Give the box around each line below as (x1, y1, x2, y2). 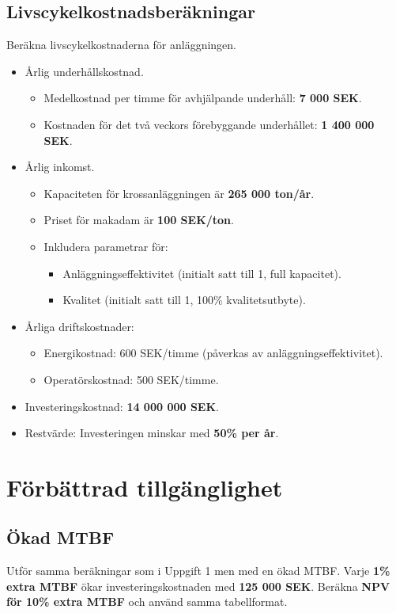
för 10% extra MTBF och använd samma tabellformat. (6, 593, 288, 610)
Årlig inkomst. (25, 158, 95, 175)
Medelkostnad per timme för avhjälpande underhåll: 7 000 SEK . (43, 89, 362, 106)
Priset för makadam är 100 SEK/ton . (43, 211, 234, 228)
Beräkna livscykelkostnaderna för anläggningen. (6, 36, 237, 53)
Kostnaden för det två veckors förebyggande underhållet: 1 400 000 (43, 116, 375, 132)
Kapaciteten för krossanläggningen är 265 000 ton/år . (43, 185, 315, 201)
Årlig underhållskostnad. (25, 63, 144, 79)
